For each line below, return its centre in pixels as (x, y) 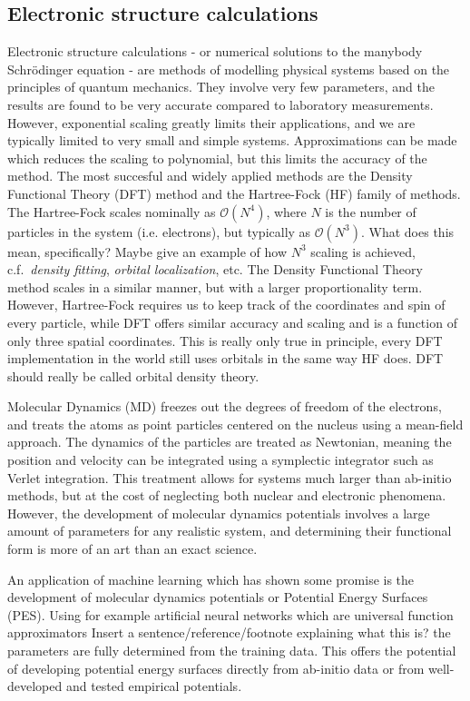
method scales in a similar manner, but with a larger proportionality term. (215, 286)
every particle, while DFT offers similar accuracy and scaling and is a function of (232, 322)
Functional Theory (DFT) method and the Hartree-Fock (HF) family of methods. (234, 193)
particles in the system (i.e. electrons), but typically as (159, 231)
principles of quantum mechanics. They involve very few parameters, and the (221, 87)
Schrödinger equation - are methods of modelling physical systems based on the (229, 69)
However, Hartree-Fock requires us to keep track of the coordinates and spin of (226, 305)
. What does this (407, 231)
